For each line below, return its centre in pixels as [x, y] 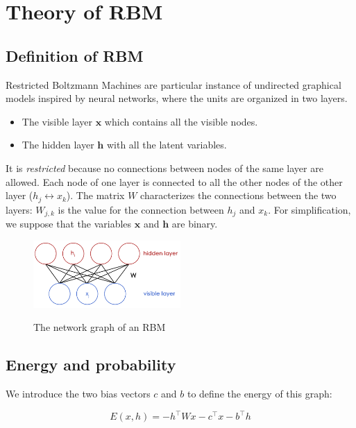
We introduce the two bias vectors [78, 394]
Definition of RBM [75, 55]
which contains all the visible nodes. [181, 121]
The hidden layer [58, 145]
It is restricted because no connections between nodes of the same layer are [164, 168]
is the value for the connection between [141, 209]
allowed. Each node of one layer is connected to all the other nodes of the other [174, 181]
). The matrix [95, 195]
